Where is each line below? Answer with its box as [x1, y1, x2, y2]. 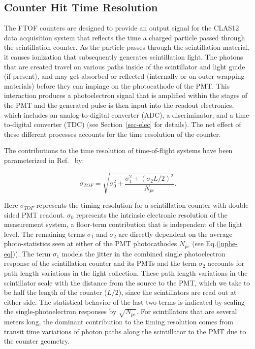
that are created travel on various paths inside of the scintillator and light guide [4, 61, 245, 71]
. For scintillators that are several [136, 306, 237, 317]
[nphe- [219, 238, 238, 249]
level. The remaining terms [4, 228, 85, 239]
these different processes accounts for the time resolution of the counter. [4, 128, 221, 139]
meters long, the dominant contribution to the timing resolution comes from [4, 317, 233, 327]
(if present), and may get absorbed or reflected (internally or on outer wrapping [4, 71, 245, 81]
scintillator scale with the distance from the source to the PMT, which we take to [4, 277, 250, 287]
